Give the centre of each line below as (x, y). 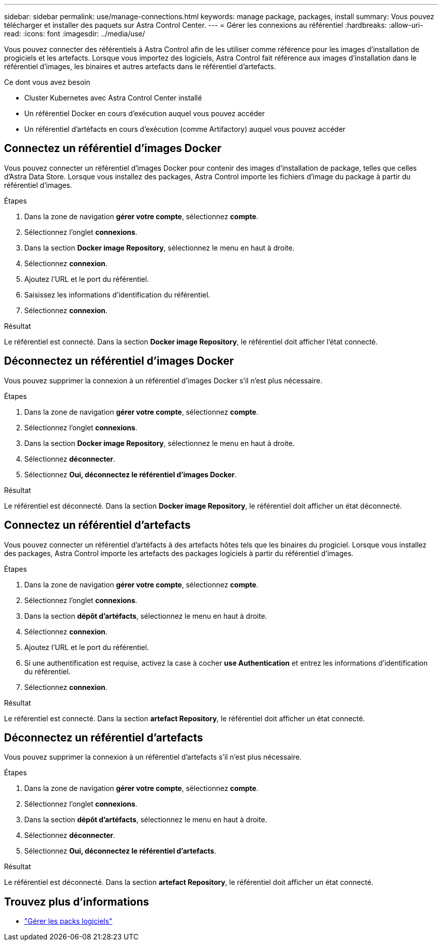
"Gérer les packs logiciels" (68, 921)
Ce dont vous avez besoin (47, 82)
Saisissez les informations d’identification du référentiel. (117, 294)
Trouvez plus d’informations (77, 902)
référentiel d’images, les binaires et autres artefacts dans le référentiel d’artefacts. (140, 66)
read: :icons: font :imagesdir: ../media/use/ (75, 34)
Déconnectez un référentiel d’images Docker (119, 361)
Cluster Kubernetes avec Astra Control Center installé (113, 98)
